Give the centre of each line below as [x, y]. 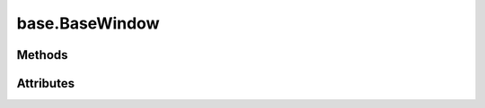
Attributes [46, 83]
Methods [42, 55]
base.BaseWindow [88, 23]
